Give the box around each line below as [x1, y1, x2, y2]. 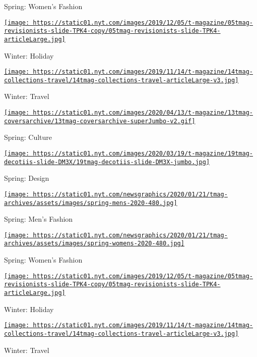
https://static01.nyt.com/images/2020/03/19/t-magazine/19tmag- [33, 149, 253, 157]
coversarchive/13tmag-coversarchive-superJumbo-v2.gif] [4, 117, 196, 125]
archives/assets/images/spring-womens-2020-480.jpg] [4, 240, 184, 247]
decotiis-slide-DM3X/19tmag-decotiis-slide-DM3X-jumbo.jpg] [4, 158, 210, 166]
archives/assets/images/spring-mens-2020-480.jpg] [4, 199, 177, 207]
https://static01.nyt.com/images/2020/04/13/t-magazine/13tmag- [33, 109, 253, 117]
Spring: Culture [4, 132, 52, 142]
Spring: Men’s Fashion [4, 214, 73, 224]
